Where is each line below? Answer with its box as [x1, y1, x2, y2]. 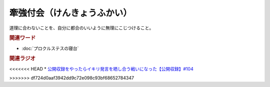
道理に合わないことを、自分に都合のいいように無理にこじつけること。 [9, 25, 154, 31]
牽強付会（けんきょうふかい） [9, 7, 132, 18]
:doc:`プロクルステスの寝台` [21, 45, 79, 51]
